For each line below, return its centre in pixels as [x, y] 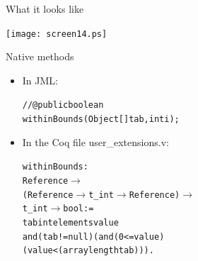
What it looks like [45, 9]
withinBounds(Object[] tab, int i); [101, 120]
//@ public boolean [63, 105]
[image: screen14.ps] [57, 34]
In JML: [40, 80]
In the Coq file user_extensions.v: [95, 141]
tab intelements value [70, 222]
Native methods [40, 56]
